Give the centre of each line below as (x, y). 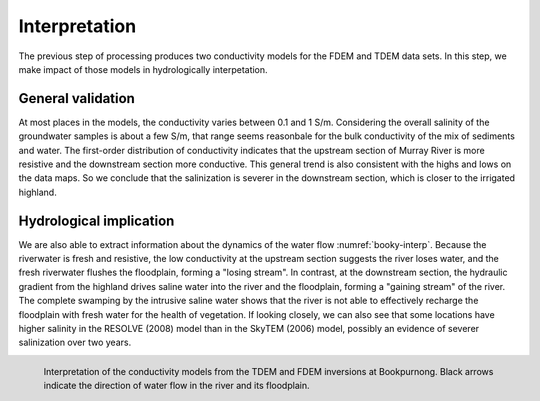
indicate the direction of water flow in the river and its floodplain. (176, 386)
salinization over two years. (75, 342)
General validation (76, 98)
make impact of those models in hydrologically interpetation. (143, 69)
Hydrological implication (96, 220)
